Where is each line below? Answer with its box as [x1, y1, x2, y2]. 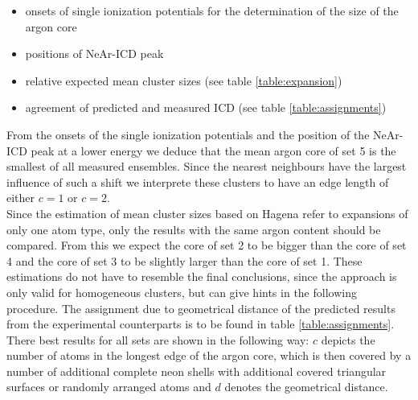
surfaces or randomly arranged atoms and [6, 378, 211, 395]
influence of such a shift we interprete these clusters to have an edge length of [6, 173, 389, 190]
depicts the [321, 331, 375, 348]
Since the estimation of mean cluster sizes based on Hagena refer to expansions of [6, 204, 408, 221]
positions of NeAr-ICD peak [25, 45, 164, 62]
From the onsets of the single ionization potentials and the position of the [6, 126, 370, 142]
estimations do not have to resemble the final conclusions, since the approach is [6, 268, 397, 285]
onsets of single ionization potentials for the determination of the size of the [25, 2, 399, 19]
